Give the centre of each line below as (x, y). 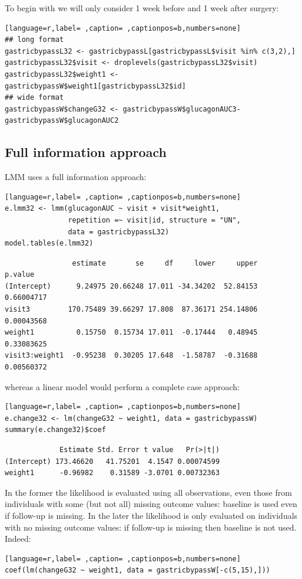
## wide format (34, 98)
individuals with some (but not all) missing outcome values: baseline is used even (151, 504)
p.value (20, 275)
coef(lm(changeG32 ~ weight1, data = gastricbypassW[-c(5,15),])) (138, 570)
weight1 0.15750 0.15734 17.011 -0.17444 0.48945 (131, 333)
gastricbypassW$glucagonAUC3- (182, 109)
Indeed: (18, 539)
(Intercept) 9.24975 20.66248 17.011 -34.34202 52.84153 (131, 286)
